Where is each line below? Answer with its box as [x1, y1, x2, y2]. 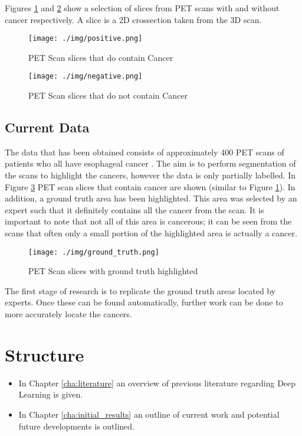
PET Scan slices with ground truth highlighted [28, 265, 198, 277]
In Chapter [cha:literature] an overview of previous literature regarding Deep [18, 376, 296, 389]
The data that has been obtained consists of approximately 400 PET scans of [5, 145, 284, 158]
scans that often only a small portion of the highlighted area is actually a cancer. [5, 227, 297, 239]
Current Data [5, 118, 90, 136]
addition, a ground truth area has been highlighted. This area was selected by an [5, 192, 297, 204]
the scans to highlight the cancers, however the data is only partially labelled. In [5, 169, 296, 181]
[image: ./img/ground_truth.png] [28, 248, 159, 256]
